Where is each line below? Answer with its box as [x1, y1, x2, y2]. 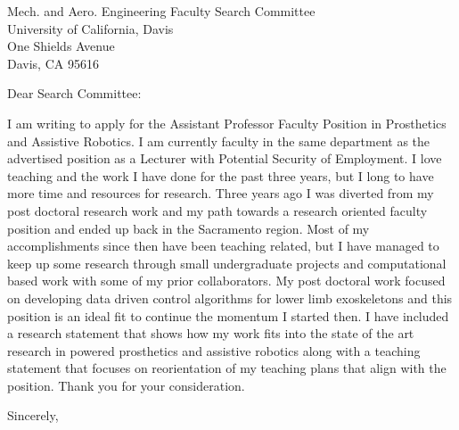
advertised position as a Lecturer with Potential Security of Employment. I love [7, 149, 442, 168]
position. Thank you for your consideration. [7, 376, 245, 394]
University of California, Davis [7, 19, 174, 37]
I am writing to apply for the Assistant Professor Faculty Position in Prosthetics [7, 113, 447, 132]
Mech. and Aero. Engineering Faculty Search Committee [7, 2, 316, 20]
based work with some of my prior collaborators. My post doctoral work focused [7, 271, 446, 290]
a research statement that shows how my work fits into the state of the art [7, 324, 414, 343]
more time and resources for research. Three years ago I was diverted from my [7, 184, 434, 203]
